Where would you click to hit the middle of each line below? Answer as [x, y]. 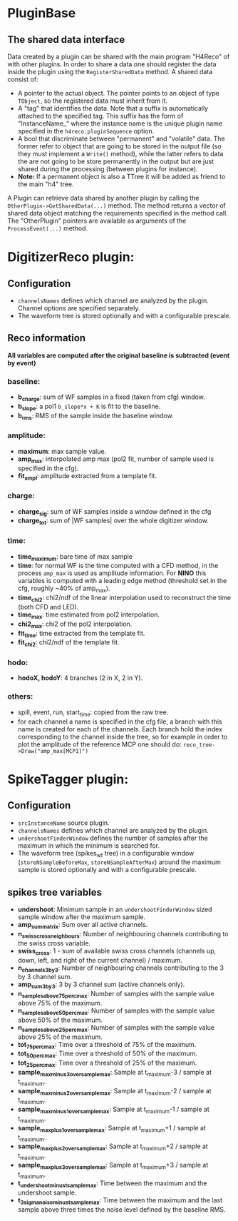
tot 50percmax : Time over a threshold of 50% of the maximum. [107, 1054]
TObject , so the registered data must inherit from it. [93, 101]
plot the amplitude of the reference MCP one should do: [99, 744]
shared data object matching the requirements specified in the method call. [118, 213]
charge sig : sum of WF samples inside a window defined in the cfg [114, 512]
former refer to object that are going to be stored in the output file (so [120, 146]
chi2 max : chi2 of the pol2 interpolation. [75, 624]
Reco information [47, 338]
